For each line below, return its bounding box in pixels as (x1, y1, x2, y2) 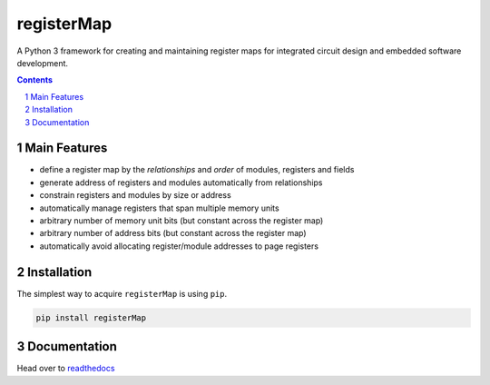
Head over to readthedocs (16, 363, 115, 374)
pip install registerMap (35, 312, 147, 322)
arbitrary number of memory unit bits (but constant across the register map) (39, 214, 324, 226)
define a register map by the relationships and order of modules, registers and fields (39, 164, 355, 175)
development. (16, 57, 68, 68)
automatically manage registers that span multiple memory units (39, 202, 280, 213)
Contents (16, 74, 54, 85)
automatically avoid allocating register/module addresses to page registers (39, 241, 319, 252)
